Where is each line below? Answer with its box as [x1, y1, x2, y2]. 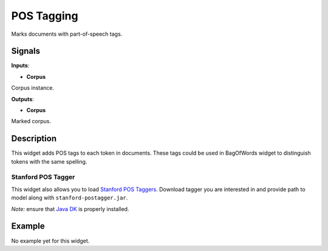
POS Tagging [11, 9, 78, 22]
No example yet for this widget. [11, 237, 90, 244]
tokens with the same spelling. [11, 158, 87, 165]
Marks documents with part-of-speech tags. [11, 30, 123, 38]
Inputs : [11, 62, 30, 69]
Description [11, 133, 57, 144]
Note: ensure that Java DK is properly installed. [11, 205, 129, 212]
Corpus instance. [11, 84, 55, 92]
